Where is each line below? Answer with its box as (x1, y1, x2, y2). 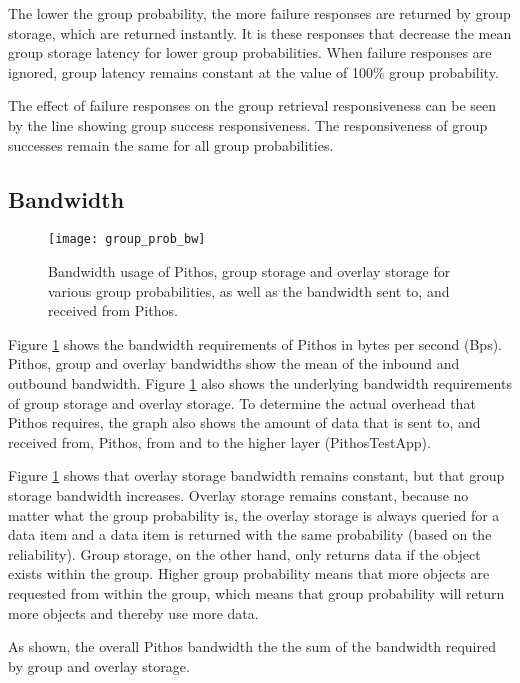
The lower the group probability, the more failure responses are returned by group (8, 3, 511, 23)
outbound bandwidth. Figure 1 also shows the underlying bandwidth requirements (8, 372, 512, 393)
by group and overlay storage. (8, 655, 190, 676)
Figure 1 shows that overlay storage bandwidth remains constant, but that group (8, 465, 505, 486)
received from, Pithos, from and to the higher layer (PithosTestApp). (8, 431, 431, 452)
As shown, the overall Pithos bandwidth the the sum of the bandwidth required (8, 636, 496, 657)
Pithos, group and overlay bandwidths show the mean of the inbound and (8, 353, 460, 374)
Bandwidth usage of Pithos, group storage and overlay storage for (48, 261, 451, 282)
